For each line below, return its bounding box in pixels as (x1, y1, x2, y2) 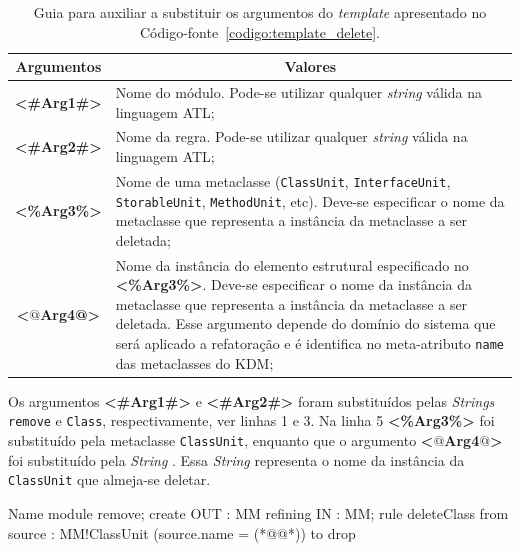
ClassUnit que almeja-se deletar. (8, 469, 211, 490)
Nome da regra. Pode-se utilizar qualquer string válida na (115, 126, 468, 147)
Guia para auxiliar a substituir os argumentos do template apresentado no (33, 2, 487, 22)
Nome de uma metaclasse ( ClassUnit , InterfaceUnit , (115, 170, 451, 191)
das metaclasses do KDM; (115, 352, 274, 373)
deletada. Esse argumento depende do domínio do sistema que (115, 313, 496, 334)
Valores (284, 56, 337, 77)
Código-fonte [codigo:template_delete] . (140, 21, 380, 42)
